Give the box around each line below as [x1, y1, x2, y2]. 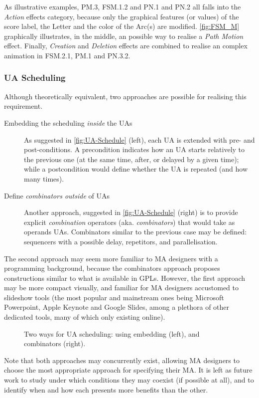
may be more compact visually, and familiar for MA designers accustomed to [4, 282, 239, 293]
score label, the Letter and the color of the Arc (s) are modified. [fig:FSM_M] [4, 21, 240, 31]
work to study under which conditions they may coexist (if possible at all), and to [4, 375, 254, 385]
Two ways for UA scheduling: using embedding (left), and [24, 328, 200, 339]
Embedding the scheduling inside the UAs [4, 117, 132, 128]
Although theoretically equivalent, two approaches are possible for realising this [4, 91, 247, 101]
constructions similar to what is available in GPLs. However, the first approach [4, 272, 246, 283]
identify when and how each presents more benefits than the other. [4, 384, 208, 395]
